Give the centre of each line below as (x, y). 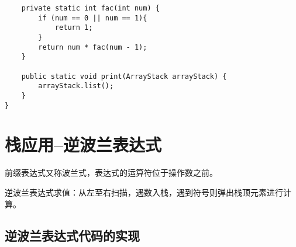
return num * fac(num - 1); (93, 47)
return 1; (74, 28)
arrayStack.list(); (76, 86)
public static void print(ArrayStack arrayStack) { (124, 76)
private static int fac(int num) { (90, 8)
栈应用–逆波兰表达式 (83, 145)
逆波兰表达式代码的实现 (72, 235)
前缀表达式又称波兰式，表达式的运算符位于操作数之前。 (111, 173)
